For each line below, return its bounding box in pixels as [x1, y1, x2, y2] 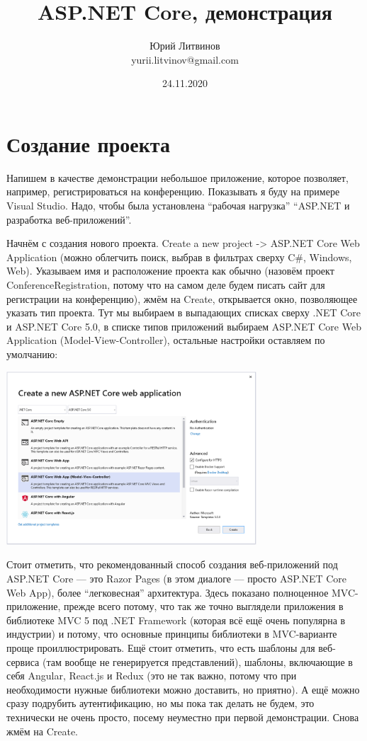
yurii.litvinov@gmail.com [131, 52, 239, 67]
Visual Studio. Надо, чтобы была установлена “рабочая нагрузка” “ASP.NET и [6, 198, 350, 213]
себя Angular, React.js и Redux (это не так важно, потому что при [6, 668, 297, 683]
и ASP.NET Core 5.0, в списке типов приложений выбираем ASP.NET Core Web [6, 318, 361, 333]
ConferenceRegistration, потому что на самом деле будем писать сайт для [6, 277, 325, 292]
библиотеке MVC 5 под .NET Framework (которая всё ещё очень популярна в [6, 612, 346, 627]
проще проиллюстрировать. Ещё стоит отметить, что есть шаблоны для [6, 641, 315, 655]
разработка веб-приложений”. [6, 212, 132, 226]
